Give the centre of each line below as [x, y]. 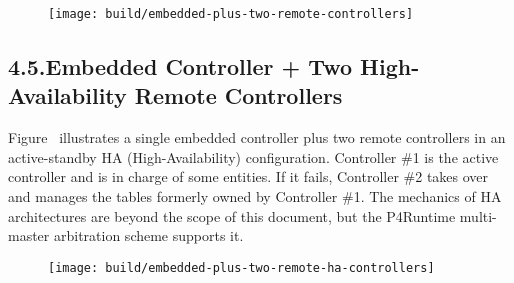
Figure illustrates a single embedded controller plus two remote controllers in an [257, 137]
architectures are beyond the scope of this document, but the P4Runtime [232, 215]
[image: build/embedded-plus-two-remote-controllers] [231, 14]
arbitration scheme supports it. [148, 235]
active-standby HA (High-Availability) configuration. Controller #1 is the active [253, 156]
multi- [478, 215]
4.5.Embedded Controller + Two [180, 66]
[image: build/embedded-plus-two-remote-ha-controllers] [241, 267]
